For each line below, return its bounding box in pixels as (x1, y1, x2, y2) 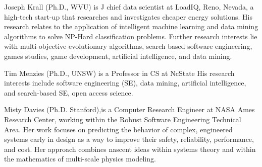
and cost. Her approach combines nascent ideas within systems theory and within (4, 143, 256, 154)
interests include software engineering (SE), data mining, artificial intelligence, (4, 77, 246, 88)
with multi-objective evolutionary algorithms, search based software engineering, (4, 41, 252, 51)
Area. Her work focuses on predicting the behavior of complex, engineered (4, 124, 233, 134)
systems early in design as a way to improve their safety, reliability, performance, (4, 134, 254, 144)
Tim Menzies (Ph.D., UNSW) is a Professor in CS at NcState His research (4, 67, 235, 78)
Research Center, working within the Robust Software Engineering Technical (4, 114, 241, 124)
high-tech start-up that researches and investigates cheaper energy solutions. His (4, 11, 252, 22)
